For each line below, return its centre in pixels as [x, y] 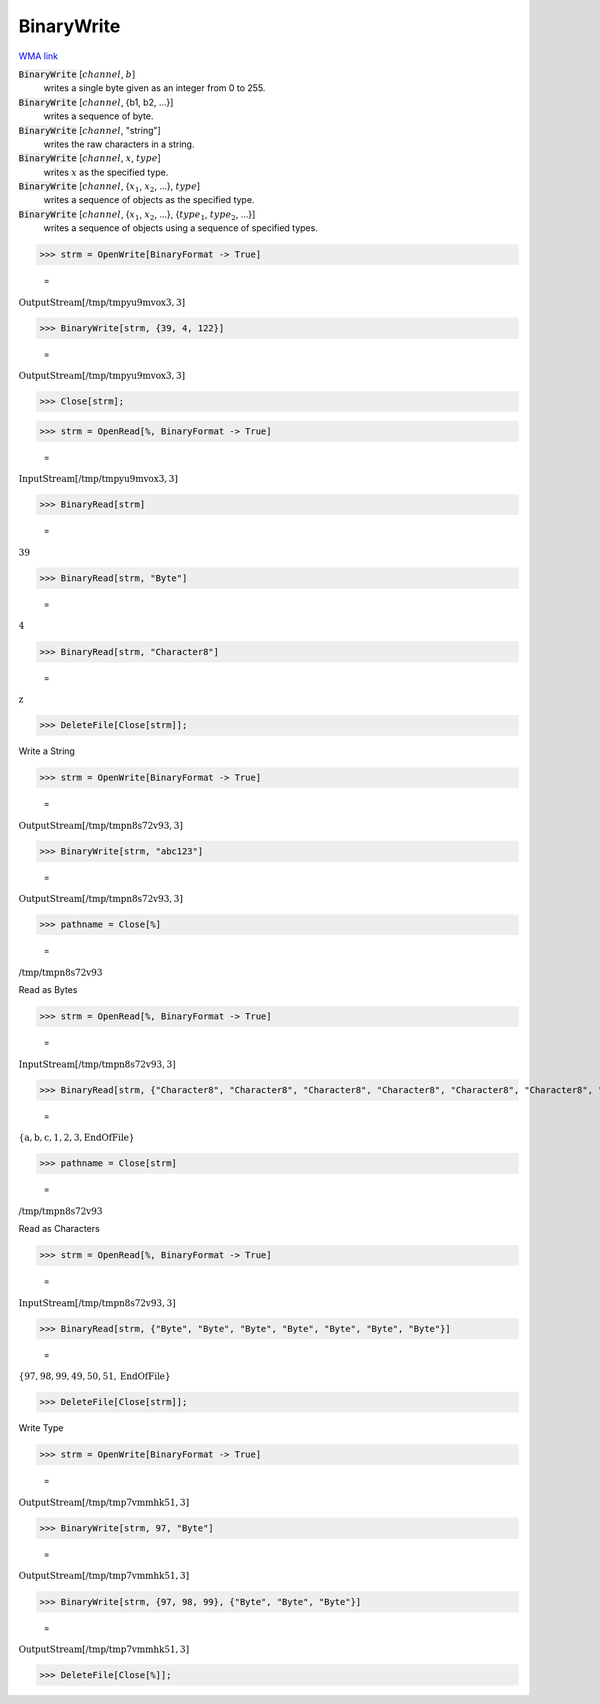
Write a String [46, 751]
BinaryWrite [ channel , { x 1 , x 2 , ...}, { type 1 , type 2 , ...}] [137, 215]
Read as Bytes [48, 990]
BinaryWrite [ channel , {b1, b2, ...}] [96, 102]
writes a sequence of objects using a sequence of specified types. [181, 228]
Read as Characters [59, 1229]
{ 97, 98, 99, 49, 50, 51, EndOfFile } [94, 1376]
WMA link [38, 56]
